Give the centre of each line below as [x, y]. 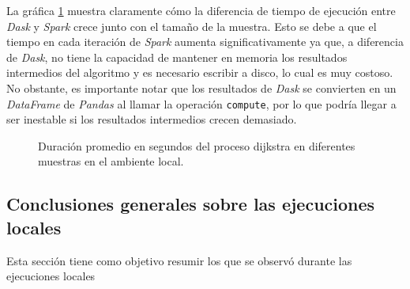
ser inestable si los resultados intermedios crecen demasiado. [152, 119]
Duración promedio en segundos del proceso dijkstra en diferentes [197, 145]
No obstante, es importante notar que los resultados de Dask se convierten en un [201, 87]
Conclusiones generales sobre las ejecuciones [191, 204]
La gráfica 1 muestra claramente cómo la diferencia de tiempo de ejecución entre [201, 10]
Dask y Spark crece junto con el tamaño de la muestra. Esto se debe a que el [192, 26]
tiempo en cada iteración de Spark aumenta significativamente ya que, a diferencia [205, 42]
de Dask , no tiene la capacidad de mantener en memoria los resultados [177, 57]
